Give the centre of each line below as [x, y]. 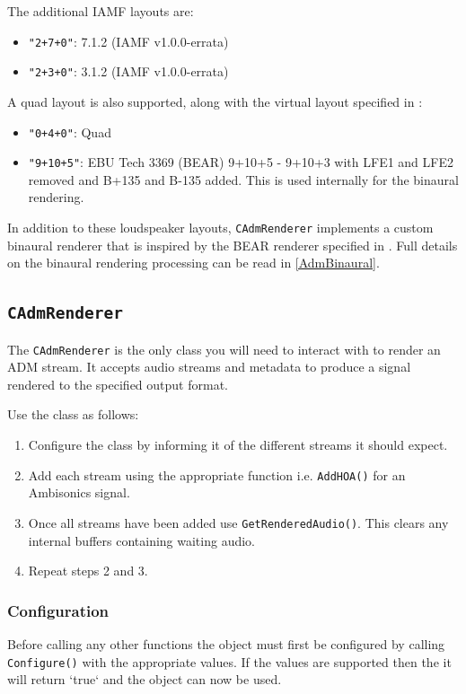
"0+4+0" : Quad [70, 132]
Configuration [58, 610]
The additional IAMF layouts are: [101, 11]
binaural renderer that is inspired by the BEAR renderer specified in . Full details [233, 245]
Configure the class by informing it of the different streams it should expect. [238, 445]
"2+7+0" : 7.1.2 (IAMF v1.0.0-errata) [128, 41]
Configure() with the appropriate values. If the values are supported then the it [229, 661]
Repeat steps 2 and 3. [88, 571]
